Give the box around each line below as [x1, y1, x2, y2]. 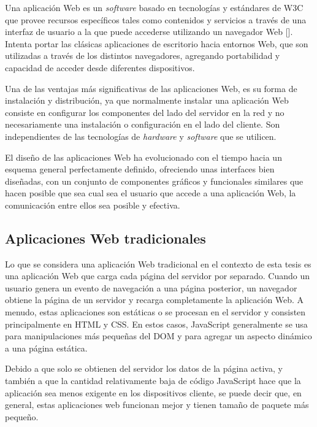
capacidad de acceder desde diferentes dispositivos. [5, 61, 195, 74]
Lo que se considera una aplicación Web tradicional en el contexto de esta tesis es [5, 257, 311, 270]
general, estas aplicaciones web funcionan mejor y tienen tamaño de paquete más [5, 398, 309, 411]
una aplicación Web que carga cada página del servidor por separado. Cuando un [5, 269, 310, 282]
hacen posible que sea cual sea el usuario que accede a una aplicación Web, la [5, 187, 296, 199]
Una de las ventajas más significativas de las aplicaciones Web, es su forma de [5, 82, 297, 94]
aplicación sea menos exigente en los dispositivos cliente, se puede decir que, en [5, 386, 302, 399]
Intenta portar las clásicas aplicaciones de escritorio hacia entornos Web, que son [5, 37, 308, 50]
